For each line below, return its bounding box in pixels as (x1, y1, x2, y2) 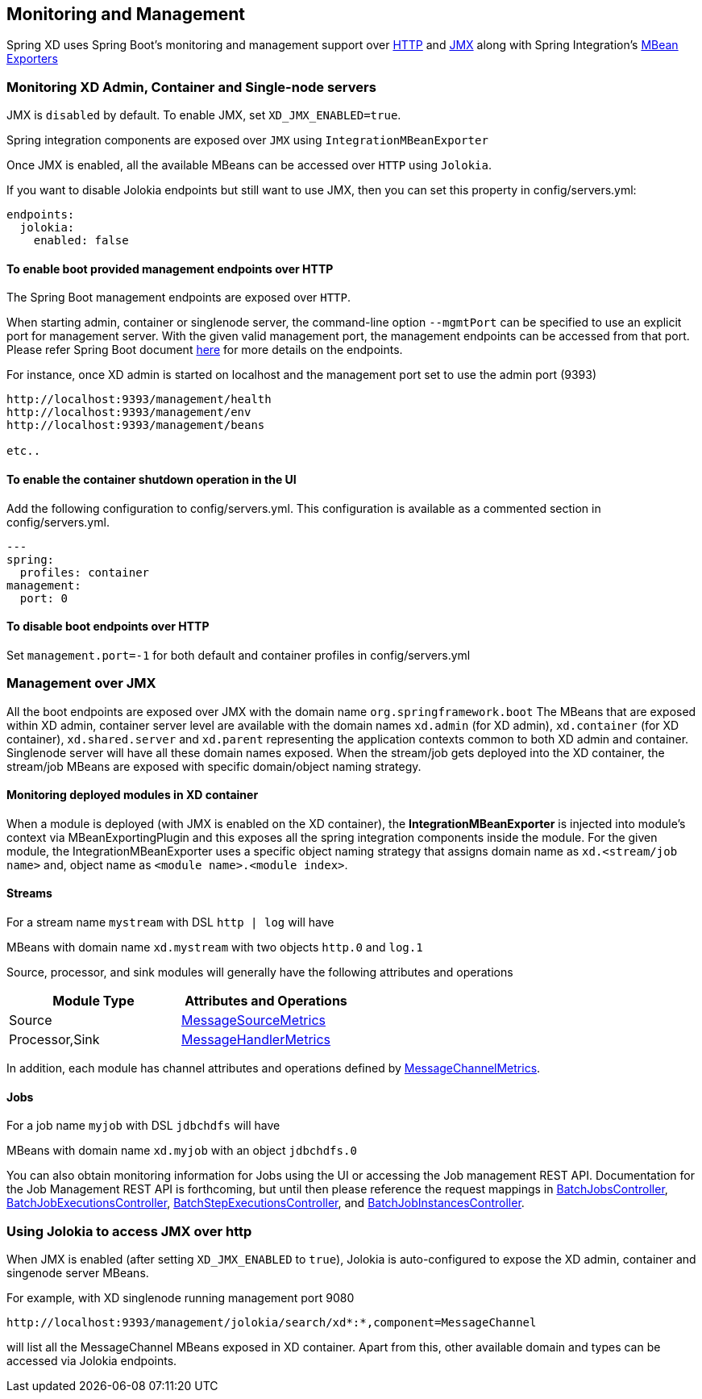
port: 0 (19, 591, 68, 605)
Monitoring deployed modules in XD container (6, 788, 259, 802)
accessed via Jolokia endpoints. (6, 1353, 177, 1368)
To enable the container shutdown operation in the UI (6, 473, 297, 486)
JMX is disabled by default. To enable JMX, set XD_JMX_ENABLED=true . (6, 108, 401, 123)
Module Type (52, 993, 135, 1010)
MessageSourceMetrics (181, 1012, 326, 1029)
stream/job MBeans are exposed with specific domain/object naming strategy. (6, 759, 422, 773)
